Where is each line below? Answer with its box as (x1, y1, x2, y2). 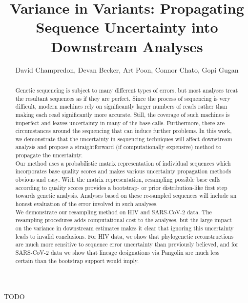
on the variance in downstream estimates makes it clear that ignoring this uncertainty (15, 224, 234, 232)
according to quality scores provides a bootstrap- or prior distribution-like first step (15, 183, 227, 191)
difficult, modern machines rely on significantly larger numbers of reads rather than (15, 102, 227, 111)
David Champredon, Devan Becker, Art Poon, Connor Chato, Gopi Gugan (15, 64, 239, 75)
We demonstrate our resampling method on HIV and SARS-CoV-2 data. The (15, 208, 212, 216)
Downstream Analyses (51, 36, 203, 56)
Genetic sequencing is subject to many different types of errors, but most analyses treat (15, 86, 238, 94)
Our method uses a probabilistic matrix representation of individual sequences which (15, 159, 231, 167)
